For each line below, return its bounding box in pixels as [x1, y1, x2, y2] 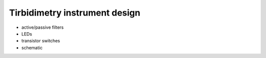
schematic [21, 44, 43, 51]
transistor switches [21, 38, 60, 44]
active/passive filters [21, 24, 64, 30]
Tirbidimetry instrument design [9, 7, 140, 18]
